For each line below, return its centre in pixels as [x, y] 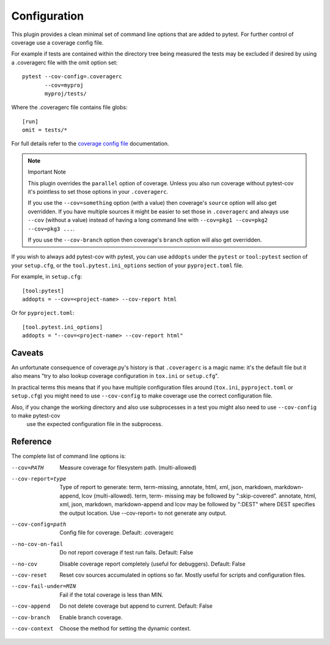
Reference [31, 442]
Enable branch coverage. [91, 617]
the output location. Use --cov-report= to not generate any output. [143, 513]
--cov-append [31, 606]
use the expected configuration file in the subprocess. [95, 424]
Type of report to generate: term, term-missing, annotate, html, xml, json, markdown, [166, 487]
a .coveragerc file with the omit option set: [64, 62]
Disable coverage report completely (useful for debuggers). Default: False [152, 564]
